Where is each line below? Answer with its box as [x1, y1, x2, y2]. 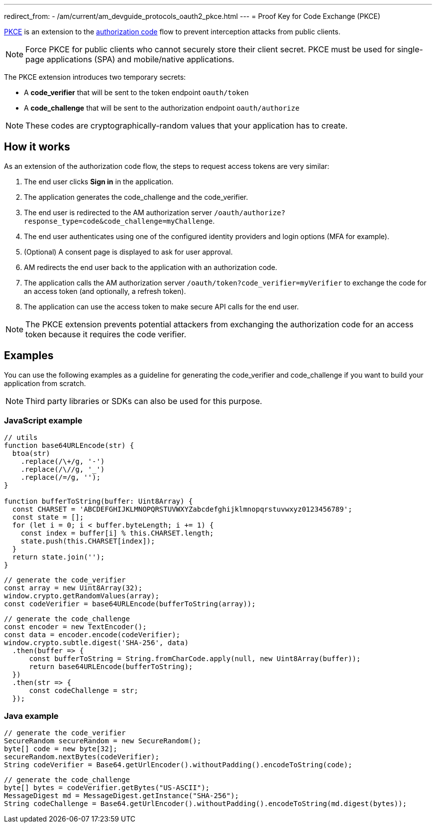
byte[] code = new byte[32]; [4, 745, 117, 753]
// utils [4, 433, 38, 442]
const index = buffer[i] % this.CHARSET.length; [20, 529, 214, 538]
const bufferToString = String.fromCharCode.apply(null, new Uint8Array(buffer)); [29, 655, 361, 663]
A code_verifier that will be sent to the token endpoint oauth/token [24, 88, 249, 97]
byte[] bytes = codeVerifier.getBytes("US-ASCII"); [4, 784, 210, 792]
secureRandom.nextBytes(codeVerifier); [4, 753, 159, 761]
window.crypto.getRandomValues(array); [4, 592, 159, 600]
